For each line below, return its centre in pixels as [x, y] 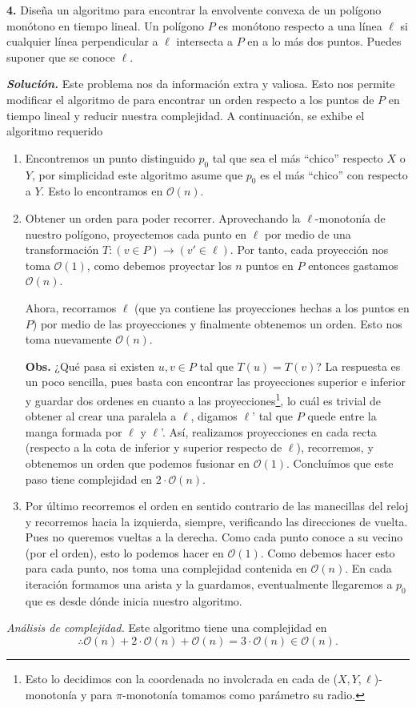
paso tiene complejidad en [89, 479]
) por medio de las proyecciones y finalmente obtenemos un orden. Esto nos [217, 323]
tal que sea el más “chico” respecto [298, 157]
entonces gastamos [353, 265]
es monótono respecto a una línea [300, 25]
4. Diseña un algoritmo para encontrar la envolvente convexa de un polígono [194, 10]
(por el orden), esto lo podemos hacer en [124, 552]
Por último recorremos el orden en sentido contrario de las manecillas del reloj [217, 506]
